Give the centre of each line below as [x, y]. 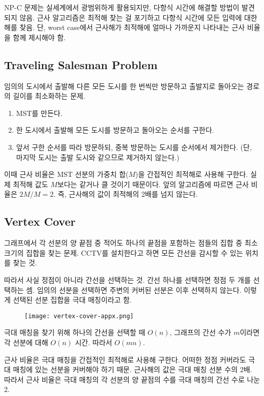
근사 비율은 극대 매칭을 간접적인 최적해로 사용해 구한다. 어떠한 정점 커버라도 [125, 359]
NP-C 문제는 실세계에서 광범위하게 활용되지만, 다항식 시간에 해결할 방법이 [122, 7]
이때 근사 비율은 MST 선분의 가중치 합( [66, 174]
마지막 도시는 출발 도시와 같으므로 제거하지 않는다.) [98, 157]
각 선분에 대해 [26, 342]
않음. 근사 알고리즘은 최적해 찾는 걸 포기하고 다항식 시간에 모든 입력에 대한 [138, 17]
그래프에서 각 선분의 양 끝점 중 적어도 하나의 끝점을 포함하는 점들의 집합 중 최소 [131, 243]
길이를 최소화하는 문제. [49, 96]
